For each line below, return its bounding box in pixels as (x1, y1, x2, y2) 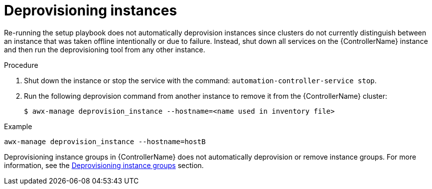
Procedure (4, 60, 38, 69)
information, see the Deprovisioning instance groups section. (4, 161, 204, 170)
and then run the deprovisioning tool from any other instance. (4, 45, 205, 54)
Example (4, 122, 32, 131)
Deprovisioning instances (4, 2, 177, 19)
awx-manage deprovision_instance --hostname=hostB (4, 137, 206, 146)
